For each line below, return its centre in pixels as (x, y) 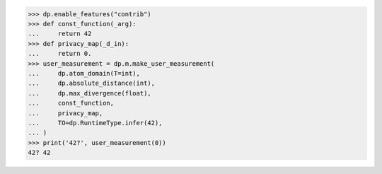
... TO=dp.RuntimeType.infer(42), (95, 123)
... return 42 (60, 34)
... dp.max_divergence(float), (89, 93)
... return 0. (60, 54)
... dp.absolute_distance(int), (92, 83)
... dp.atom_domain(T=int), (84, 73)
